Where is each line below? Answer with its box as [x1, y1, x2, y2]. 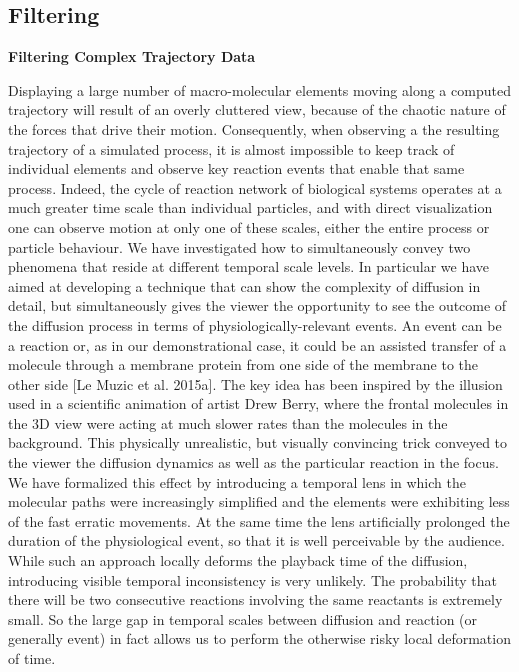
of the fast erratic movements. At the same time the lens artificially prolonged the [8, 510, 510, 531]
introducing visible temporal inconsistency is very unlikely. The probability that [8, 569, 497, 590]
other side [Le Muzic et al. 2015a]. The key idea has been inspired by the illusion [8, 373, 503, 394]
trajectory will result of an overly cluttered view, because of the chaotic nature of [8, 99, 506, 120]
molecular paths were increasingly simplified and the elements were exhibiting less [8, 491, 510, 512]
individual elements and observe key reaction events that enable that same [8, 158, 465, 179]
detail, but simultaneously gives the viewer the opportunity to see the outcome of [8, 295, 507, 316]
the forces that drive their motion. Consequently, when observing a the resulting [8, 118, 500, 139]
